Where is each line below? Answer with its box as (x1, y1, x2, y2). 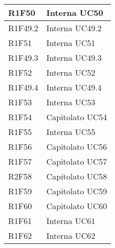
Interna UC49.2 (46, 22, 102, 34)
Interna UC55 (46, 126, 96, 138)
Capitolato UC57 (46, 155, 107, 167)
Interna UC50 (46, 7, 103, 18)
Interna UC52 (46, 66, 96, 78)
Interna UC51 (46, 37, 96, 49)
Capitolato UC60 (46, 200, 107, 212)
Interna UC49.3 (46, 52, 102, 63)
